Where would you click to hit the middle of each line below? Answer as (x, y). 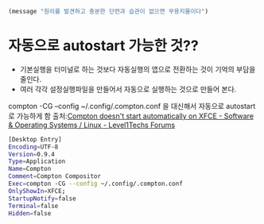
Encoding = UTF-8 (33, 147)
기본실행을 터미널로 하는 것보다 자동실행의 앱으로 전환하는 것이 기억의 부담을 (138, 69)
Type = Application (37, 162)
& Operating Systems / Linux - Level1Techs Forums (92, 125)
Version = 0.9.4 (32, 154)
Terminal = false (33, 206)
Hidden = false (30, 213)
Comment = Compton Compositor (55, 176)
